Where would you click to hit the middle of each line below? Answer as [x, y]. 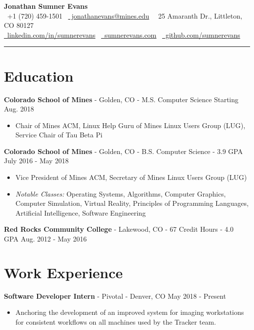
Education [39, 76]
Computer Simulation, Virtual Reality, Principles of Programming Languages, [132, 203]
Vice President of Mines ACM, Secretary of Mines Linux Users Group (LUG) [131, 177]
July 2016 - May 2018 [36, 161]
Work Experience [63, 272]
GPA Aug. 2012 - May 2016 [45, 239]
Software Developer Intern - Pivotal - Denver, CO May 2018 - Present [115, 296]
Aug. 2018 [19, 109]
